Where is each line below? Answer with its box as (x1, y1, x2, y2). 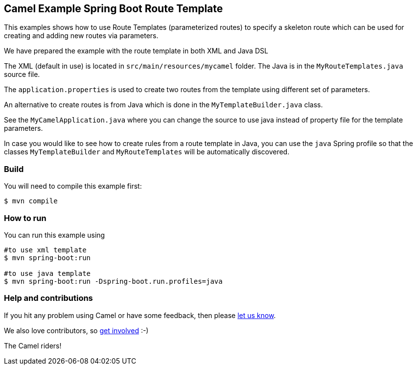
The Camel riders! (4, 341, 62, 350)
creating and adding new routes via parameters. (4, 31, 159, 40)
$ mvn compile (4, 197, 58, 205)
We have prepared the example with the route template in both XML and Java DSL (4, 47, 268, 55)
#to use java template (4, 269, 91, 277)
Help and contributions (4, 293, 93, 303)
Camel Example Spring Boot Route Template (4, 2, 223, 15)
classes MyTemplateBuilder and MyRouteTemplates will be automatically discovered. (4, 148, 290, 156)
